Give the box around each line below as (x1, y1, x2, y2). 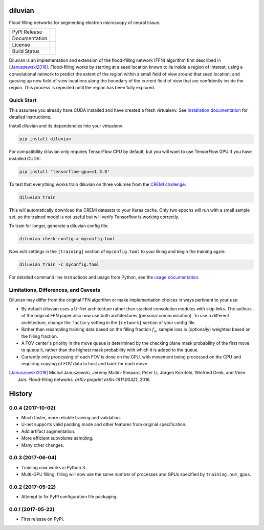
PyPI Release (12, 28, 43, 35)
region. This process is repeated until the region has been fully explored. (9, 85, 155, 91)
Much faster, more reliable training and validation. (21, 415, 121, 420)
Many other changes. (21, 442, 65, 448)
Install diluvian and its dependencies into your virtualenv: (9, 123, 124, 129)
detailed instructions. (9, 114, 51, 120)
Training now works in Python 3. (21, 464, 87, 470)
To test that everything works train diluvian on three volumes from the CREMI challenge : (9, 181, 186, 187)
